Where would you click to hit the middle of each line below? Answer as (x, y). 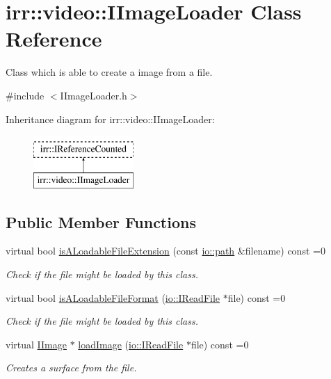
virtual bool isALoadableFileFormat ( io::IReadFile (113, 297)
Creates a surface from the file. (71, 368)
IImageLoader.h (94, 95)
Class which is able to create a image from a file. (109, 72)
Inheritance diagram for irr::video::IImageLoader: (110, 119)
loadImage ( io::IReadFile (131, 344)
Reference (54, 39)
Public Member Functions (101, 221)
